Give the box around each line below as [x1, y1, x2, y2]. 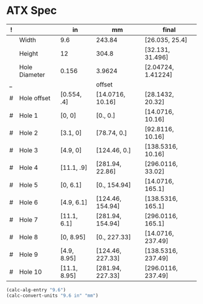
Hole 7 [19, 215, 38, 224]
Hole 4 [19, 163, 38, 172]
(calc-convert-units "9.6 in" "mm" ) [6, 293, 98, 299]
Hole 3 [19, 146, 38, 154]
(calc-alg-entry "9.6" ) [6, 286, 66, 293]
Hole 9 [19, 250, 38, 259]
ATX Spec [6, 4, 57, 18]
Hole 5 [19, 181, 38, 189]
